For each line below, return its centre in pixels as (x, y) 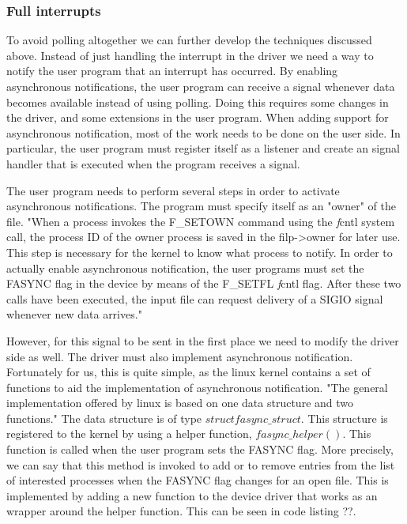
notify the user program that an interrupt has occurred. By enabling (172, 71)
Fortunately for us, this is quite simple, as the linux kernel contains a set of (188, 372)
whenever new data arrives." (74, 314)
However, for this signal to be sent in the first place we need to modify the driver (203, 340)
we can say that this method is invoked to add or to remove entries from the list (201, 464)
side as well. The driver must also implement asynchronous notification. (180, 356)
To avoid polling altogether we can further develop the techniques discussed (189, 40)
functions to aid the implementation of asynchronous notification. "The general (197, 387)
